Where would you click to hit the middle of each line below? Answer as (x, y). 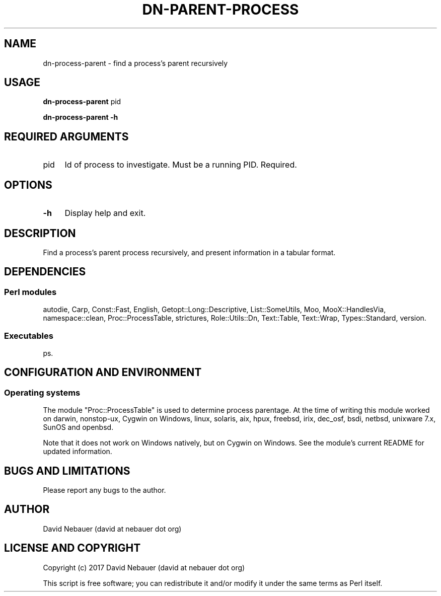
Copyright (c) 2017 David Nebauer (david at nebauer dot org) (144, 567)
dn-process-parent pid (82, 102)
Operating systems (42, 392)
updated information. (78, 452)
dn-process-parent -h (81, 117)
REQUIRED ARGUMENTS (66, 136)
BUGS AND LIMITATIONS (67, 471)
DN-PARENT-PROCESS (220, 10)
